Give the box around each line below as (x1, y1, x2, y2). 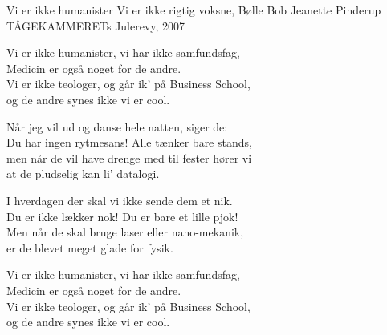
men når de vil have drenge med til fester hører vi (6, 149, 252, 166)
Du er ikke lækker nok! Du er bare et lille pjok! (6, 208, 238, 224)
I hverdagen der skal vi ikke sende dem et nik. (6, 192, 233, 208)
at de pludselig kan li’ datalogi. (6, 165, 160, 182)
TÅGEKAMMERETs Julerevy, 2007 (6, 17, 185, 34)
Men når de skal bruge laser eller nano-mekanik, (6, 224, 244, 240)
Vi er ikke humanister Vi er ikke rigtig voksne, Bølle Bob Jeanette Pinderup (6, 2, 381, 18)
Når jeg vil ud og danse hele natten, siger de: (6, 118, 228, 135)
